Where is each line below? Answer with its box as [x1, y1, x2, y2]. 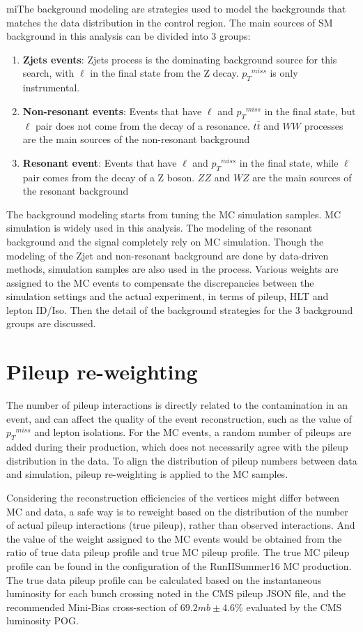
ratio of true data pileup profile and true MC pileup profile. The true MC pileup [6, 545, 350, 559]
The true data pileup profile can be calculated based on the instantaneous [6, 572, 322, 587]
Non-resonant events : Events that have [22, 103, 202, 118]
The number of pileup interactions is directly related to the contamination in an [6, 398, 348, 412]
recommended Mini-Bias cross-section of [6, 599, 178, 614]
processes [304, 118, 343, 133]
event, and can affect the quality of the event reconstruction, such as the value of [6, 411, 352, 426]
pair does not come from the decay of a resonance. [36, 118, 250, 133]
